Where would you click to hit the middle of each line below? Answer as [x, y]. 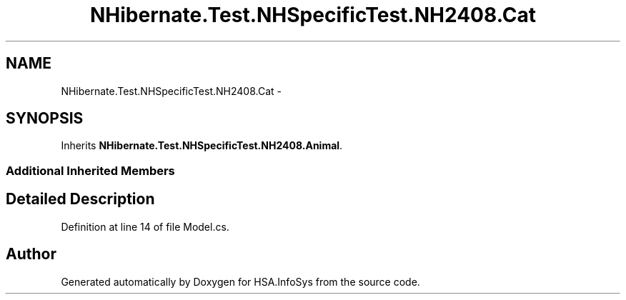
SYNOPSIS [45, 119]
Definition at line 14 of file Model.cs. [145, 226]
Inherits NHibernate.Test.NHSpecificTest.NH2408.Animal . [202, 146]
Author [31, 254]
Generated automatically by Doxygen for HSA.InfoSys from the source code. [240, 281]
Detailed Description [80, 199]
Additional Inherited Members [90, 170]
